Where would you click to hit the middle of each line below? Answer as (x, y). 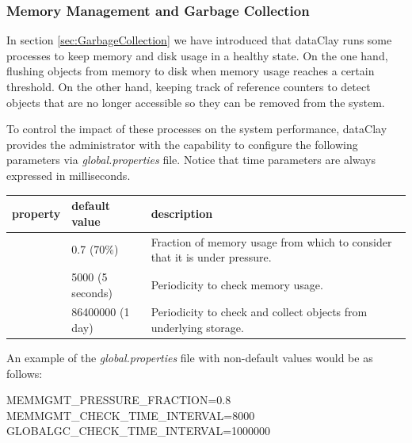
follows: (25, 373)
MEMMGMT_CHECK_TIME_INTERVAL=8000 (131, 415)
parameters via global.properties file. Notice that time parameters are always (191, 160)
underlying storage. (197, 327)
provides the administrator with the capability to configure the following (182, 144)
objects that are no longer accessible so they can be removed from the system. (196, 102)
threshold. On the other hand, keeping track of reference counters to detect (189, 86)
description (182, 213)
